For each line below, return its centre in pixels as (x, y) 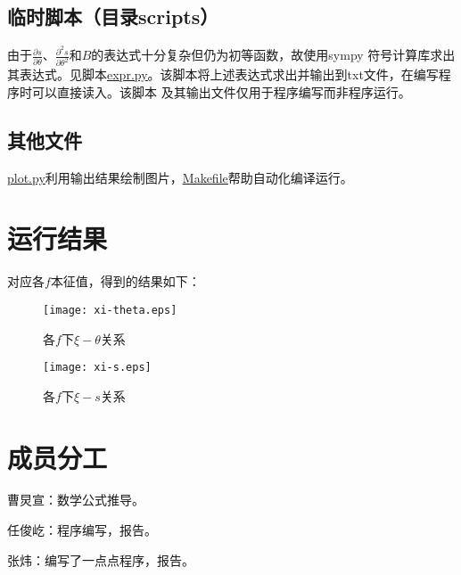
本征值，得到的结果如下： (125, 281)
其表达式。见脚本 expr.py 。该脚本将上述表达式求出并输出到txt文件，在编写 (223, 74)
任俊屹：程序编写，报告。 (82, 530)
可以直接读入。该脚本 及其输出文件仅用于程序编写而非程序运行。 (221, 91)
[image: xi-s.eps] (97, 368)
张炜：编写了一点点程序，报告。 (101, 559)
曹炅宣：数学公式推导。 (76, 500)
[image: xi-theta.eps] (110, 310)
